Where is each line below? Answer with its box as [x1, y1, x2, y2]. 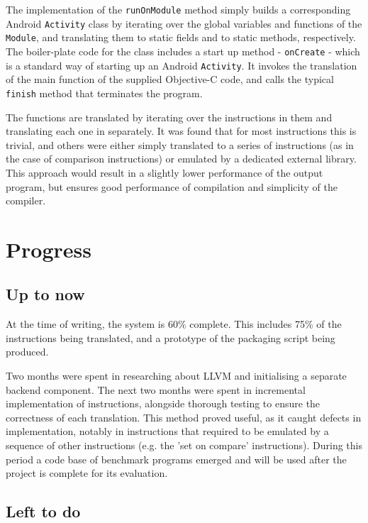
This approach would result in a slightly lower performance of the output [6, 165, 323, 180]
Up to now [6, 283, 85, 305]
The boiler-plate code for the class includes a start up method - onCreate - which [6, 43, 360, 58]
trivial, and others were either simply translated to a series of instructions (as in [6, 137, 354, 152]
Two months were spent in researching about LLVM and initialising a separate [6, 368, 347, 383]
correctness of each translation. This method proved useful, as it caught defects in [6, 409, 362, 424]
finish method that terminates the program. [6, 85, 203, 100]
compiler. [6, 193, 46, 208]
